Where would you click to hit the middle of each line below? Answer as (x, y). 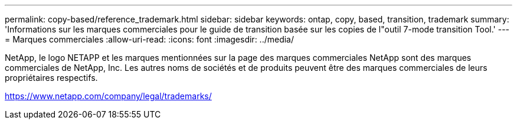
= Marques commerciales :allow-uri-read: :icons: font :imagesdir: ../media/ (150, 39)
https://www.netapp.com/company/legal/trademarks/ (108, 96)
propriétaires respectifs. (51, 78)
